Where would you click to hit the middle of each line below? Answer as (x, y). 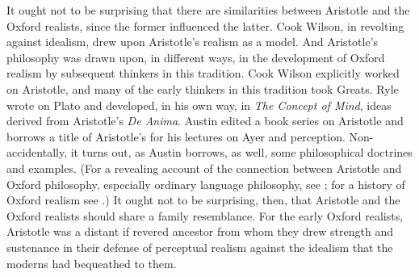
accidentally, (37, 152)
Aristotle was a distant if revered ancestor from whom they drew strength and (200, 231)
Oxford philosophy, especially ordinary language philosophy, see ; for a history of (206, 184)
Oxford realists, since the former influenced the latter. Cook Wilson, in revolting (205, 25)
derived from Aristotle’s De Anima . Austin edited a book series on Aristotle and (205, 121)
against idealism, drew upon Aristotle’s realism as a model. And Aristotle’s (193, 42)
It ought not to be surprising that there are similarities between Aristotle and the (208, 10)
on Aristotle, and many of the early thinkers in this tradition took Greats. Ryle (203, 88)
